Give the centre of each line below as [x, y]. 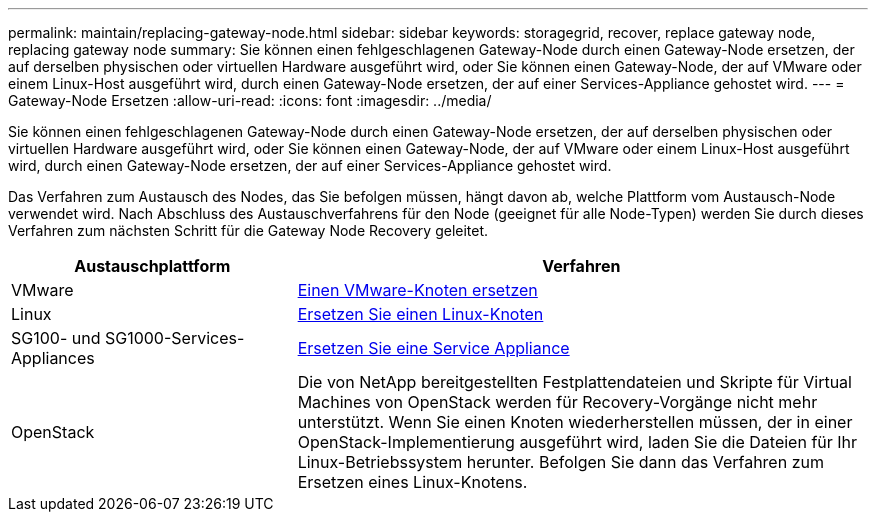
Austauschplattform [152, 266]
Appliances [53, 358]
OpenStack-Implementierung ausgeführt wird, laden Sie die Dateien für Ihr [577, 442]
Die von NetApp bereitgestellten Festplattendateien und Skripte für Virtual [574, 382]
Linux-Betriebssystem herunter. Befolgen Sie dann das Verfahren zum [560, 462]
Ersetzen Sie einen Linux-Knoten [420, 314]
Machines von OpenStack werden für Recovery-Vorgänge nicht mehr [557, 402]
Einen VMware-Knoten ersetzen [417, 290]
